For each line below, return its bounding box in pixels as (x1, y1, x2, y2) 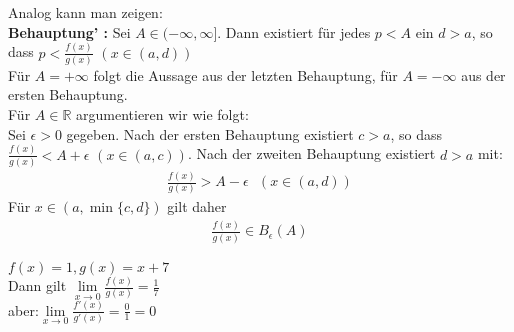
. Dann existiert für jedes (217, 21, 371, 42)
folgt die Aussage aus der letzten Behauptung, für (93, 64, 398, 85)
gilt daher (167, 196, 227, 217)
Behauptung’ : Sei (8, 21, 131, 42)
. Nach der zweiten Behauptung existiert (187, 143, 436, 164)
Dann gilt (8, 275, 67, 296)
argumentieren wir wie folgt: (76, 104, 249, 124)
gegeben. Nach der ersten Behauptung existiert (66, 123, 354, 144)
